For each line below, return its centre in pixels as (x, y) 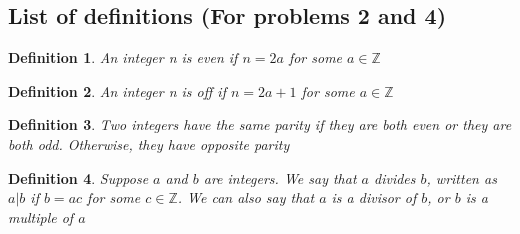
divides (394, 177)
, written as (461, 177)
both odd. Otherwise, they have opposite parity (149, 143)
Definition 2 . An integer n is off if (117, 90)
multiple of (41, 216)
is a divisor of (374, 197)
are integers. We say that (280, 177)
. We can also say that (246, 197)
